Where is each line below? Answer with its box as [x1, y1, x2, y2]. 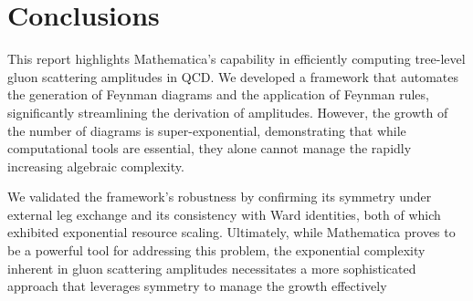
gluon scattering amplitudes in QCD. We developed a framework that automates [7, 67, 459, 86]
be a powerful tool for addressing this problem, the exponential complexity [7, 241, 426, 260]
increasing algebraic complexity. [7, 156, 184, 175]
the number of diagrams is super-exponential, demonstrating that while [7, 120, 406, 140]
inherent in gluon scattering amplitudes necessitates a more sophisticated [7, 258, 416, 277]
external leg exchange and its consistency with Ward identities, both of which [7, 204, 441, 223]
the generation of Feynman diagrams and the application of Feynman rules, [7, 85, 429, 104]
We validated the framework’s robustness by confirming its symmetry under [7, 187, 432, 206]
